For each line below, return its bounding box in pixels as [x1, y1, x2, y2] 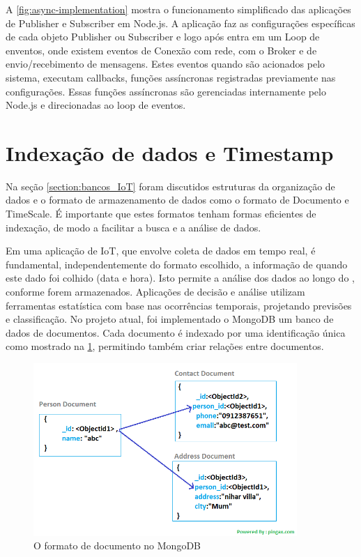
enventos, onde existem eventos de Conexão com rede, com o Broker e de [6, 43, 317, 57]
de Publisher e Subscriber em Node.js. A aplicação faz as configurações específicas [6, 15, 355, 30]
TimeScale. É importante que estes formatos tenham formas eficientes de [6, 206, 316, 221]
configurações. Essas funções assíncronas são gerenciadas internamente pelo [6, 84, 326, 98]
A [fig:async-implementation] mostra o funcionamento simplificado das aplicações [6, 2, 351, 16]
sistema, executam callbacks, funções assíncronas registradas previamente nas [6, 70, 336, 84]
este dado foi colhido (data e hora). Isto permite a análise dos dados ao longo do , [6, 270, 355, 285]
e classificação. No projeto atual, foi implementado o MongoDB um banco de [6, 312, 334, 326]
